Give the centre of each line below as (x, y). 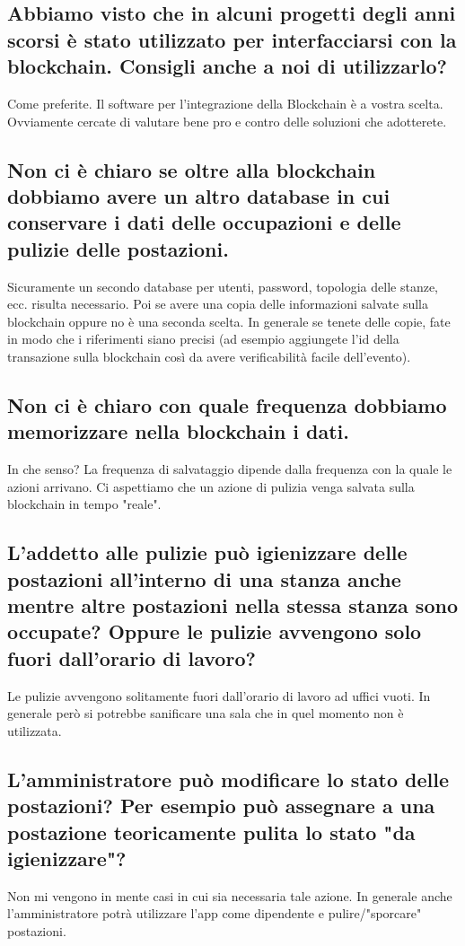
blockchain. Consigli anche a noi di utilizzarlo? (227, 66)
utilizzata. (35, 730)
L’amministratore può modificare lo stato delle (228, 779)
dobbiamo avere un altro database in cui (199, 195)
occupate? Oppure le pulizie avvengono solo (215, 631)
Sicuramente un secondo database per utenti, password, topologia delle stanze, (223, 286)
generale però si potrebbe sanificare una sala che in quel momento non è (206, 713)
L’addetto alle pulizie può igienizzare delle (207, 552)
